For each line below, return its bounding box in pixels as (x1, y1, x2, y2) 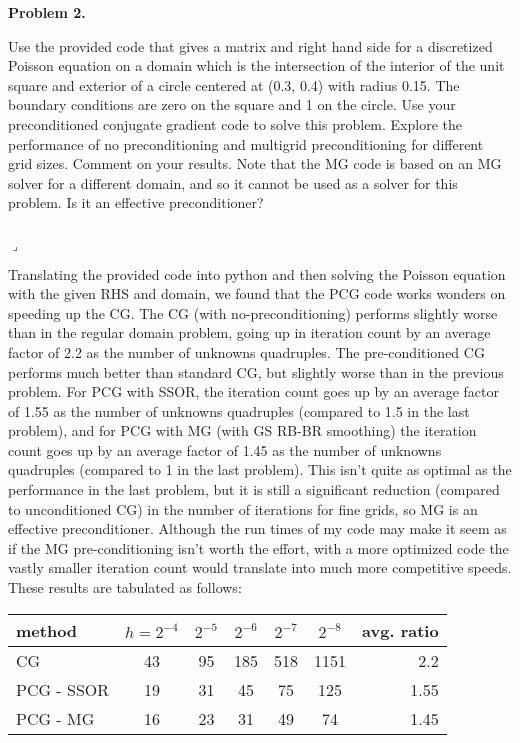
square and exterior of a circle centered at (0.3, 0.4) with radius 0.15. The (8, 74, 460, 95)
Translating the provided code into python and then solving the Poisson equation (8, 263, 506, 284)
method (16, 618, 78, 642)
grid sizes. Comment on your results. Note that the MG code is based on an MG (8, 153, 502, 174)
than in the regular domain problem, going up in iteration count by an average (8, 322, 491, 343)
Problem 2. (8, 2, 86, 22)
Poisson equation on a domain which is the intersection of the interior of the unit (8, 55, 505, 76)
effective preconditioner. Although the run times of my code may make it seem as (8, 518, 507, 539)
